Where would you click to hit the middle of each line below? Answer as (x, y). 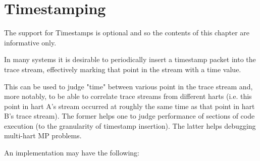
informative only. (30, 42)
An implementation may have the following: (72, 153)
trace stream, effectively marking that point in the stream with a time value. (123, 69)
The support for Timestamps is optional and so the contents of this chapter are (127, 33)
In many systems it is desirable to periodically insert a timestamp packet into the (130, 59)
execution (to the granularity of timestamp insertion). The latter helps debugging (130, 125)
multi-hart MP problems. (43, 136)
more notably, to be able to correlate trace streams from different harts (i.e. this (128, 96)
